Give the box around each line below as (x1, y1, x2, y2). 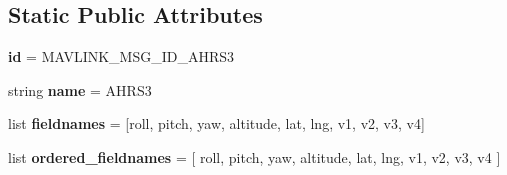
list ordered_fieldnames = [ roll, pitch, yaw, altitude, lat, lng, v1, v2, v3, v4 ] (8, 146, 501, 167)
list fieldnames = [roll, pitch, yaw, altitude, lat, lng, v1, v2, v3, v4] (8, 113, 425, 134)
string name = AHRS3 (8, 79, 152, 100)
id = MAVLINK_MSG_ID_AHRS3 (8, 46, 235, 67)
